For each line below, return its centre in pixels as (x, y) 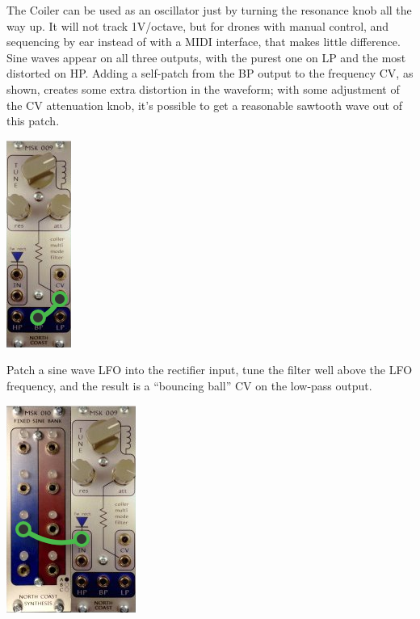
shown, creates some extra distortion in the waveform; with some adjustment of (203, 88)
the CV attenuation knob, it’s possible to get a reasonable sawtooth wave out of (205, 105)
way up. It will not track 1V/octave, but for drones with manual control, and (198, 25)
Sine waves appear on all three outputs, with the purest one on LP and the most (206, 57)
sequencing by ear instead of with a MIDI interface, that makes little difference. (204, 42)
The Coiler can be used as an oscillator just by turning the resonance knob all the (209, 10)
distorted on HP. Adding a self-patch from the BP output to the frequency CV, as (210, 73)
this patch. (33, 121)
